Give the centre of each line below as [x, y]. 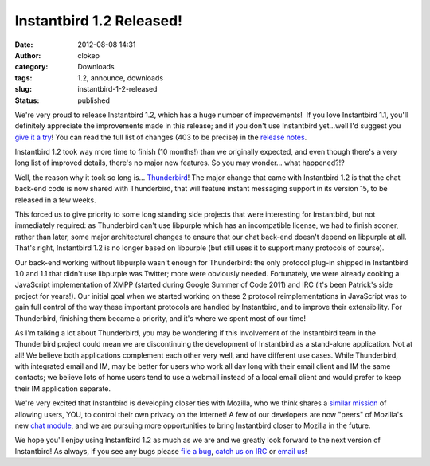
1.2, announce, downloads [120, 78]
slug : [23, 89]
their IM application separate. [63, 388]
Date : [24, 45]
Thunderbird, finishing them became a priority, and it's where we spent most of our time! [160, 318]
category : [31, 67]
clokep [88, 55]
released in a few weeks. [55, 200]
